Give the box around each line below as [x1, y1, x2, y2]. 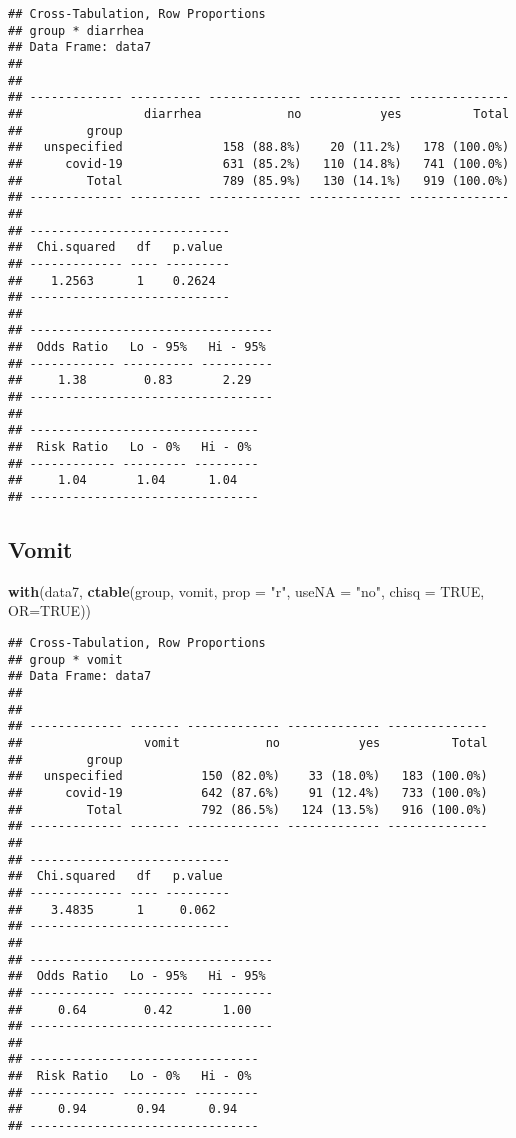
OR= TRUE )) [8, 600, 92, 621]
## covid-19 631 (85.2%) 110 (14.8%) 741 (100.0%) [8, 156, 510, 171]
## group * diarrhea [8, 23, 145, 38]
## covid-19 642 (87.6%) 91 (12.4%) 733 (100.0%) [8, 785, 488, 800]
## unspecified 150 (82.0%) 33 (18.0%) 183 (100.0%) [8, 769, 488, 784]
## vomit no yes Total [8, 736, 488, 751]
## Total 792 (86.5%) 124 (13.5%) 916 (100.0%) [8, 802, 488, 817]
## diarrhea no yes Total [8, 106, 510, 121]
